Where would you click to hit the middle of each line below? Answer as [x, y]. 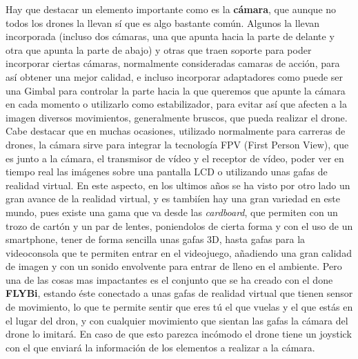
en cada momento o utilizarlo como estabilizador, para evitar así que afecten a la [176, 104]
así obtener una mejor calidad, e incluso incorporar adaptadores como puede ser [175, 76]
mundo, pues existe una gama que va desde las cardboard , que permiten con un [172, 212]
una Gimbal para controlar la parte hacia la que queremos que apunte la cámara [176, 90]
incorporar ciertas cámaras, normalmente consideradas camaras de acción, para [173, 63]
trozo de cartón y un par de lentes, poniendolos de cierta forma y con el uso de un [179, 225]
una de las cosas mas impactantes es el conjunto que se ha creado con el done [169, 279]
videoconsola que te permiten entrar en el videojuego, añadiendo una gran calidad [179, 252]
